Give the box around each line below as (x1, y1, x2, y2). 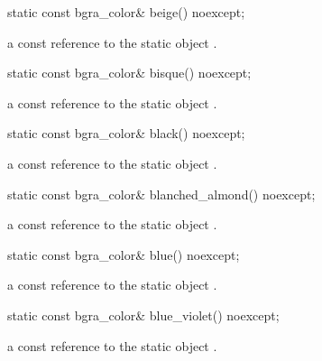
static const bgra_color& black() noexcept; (7, 124, 245, 143)
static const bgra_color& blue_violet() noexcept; (7, 305, 280, 324)
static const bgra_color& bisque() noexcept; (7, 63, 252, 82)
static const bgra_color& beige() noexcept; (7, 3, 245, 21)
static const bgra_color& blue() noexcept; (7, 245, 240, 264)
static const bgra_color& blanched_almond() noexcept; (7, 184, 316, 203)
